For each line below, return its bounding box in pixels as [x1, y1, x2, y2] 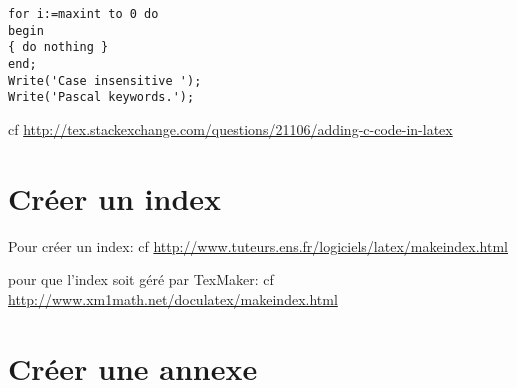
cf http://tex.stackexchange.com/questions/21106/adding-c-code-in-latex [8, 118, 453, 139]
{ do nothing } [8, 40, 109, 55]
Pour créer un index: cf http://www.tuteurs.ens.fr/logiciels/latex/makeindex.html [8, 235, 509, 256]
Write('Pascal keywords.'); [8, 90, 195, 105]
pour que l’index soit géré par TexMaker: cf [8, 269, 274, 290]
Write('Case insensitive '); [8, 73, 202, 88]
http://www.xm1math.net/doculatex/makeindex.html [8, 288, 338, 309]
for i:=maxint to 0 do [8, 7, 159, 21]
